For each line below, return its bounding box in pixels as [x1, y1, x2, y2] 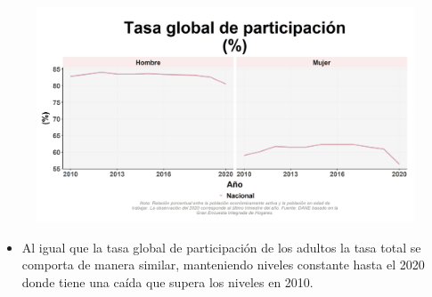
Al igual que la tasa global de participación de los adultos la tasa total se [21, 237, 421, 256]
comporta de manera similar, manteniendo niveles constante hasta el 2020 [21, 255, 425, 274]
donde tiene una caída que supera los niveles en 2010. [21, 273, 314, 291]
